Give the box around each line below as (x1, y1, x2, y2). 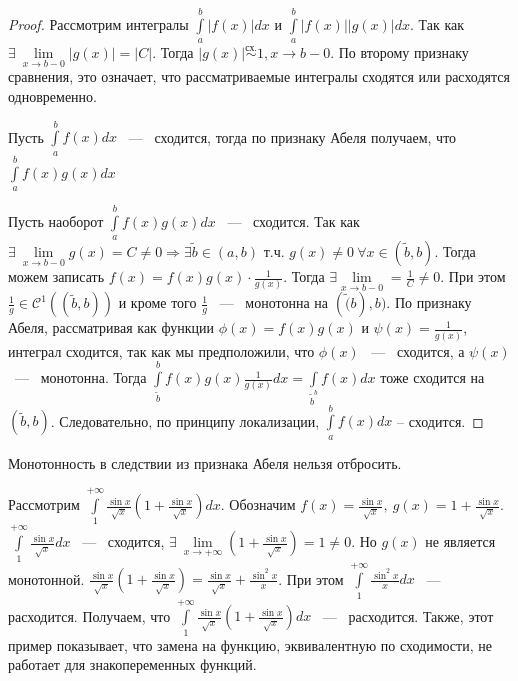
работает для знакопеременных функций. (8, 654, 257, 675)
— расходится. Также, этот (322, 605, 494, 626)
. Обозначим (220, 494, 296, 515)
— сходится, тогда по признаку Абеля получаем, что (128, 126, 457, 147)
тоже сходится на (380, 367, 485, 388)
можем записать (8, 266, 105, 287)
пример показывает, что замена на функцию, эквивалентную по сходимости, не (8, 634, 492, 655)
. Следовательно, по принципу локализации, (50, 410, 320, 431)
